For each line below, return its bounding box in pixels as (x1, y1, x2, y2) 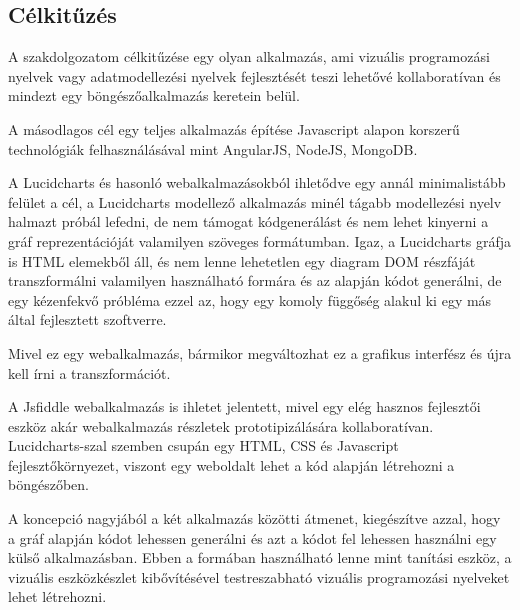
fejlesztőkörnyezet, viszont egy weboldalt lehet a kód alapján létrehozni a (8, 454, 455, 475)
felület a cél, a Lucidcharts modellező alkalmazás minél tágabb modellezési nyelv (8, 191, 502, 212)
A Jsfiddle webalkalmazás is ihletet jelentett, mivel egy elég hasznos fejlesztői (8, 396, 481, 417)
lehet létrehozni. (8, 586, 107, 607)
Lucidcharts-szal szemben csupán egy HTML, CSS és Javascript (8, 435, 399, 456)
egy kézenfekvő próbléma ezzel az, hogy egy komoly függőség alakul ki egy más (8, 289, 492, 310)
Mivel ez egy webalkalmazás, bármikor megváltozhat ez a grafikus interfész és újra (8, 342, 512, 363)
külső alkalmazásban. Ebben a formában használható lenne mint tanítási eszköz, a (8, 547, 512, 568)
